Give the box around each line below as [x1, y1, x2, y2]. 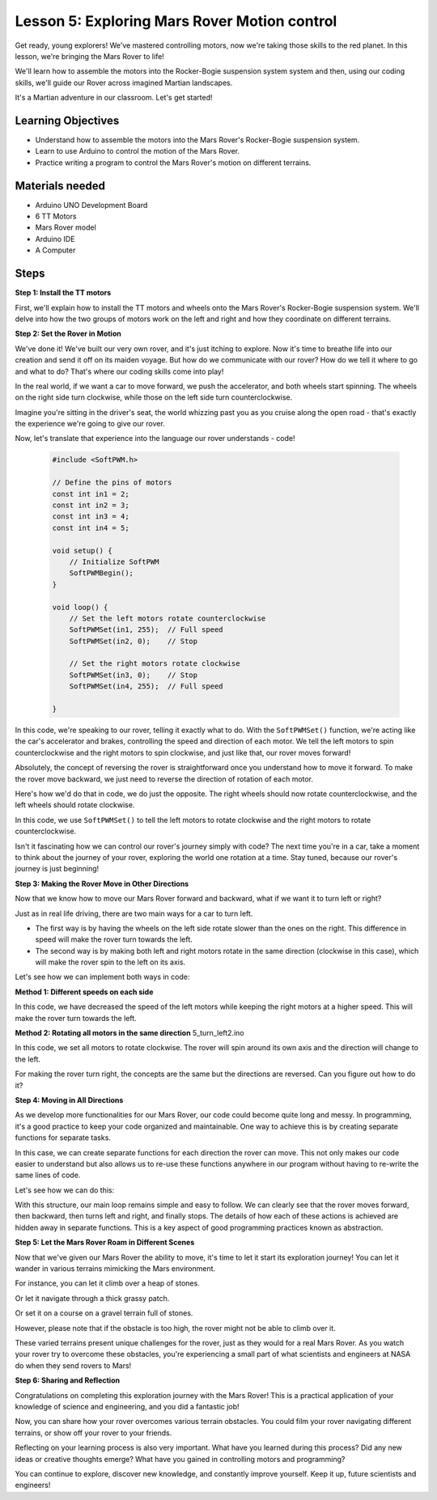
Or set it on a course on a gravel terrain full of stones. [15, 1308, 193, 1318]
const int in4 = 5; [52, 523, 129, 532]
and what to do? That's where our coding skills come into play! [15, 367, 224, 376]
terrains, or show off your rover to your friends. [15, 1428, 172, 1438]
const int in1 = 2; [52, 489, 129, 498]
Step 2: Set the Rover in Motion [15, 328, 121, 339]
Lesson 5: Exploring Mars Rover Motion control [15, 12, 337, 30]
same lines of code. [15, 1170, 81, 1180]
